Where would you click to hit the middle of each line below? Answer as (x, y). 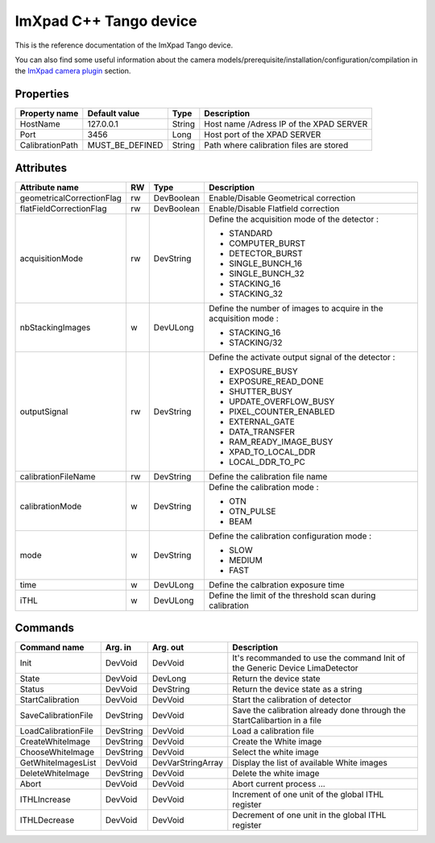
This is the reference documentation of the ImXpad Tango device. (124, 45)
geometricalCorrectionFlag (71, 197)
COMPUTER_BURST (267, 243)
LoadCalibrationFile (57, 731)
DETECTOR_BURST (266, 253)
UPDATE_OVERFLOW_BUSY (282, 401)
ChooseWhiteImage (57, 752)
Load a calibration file (273, 731)
